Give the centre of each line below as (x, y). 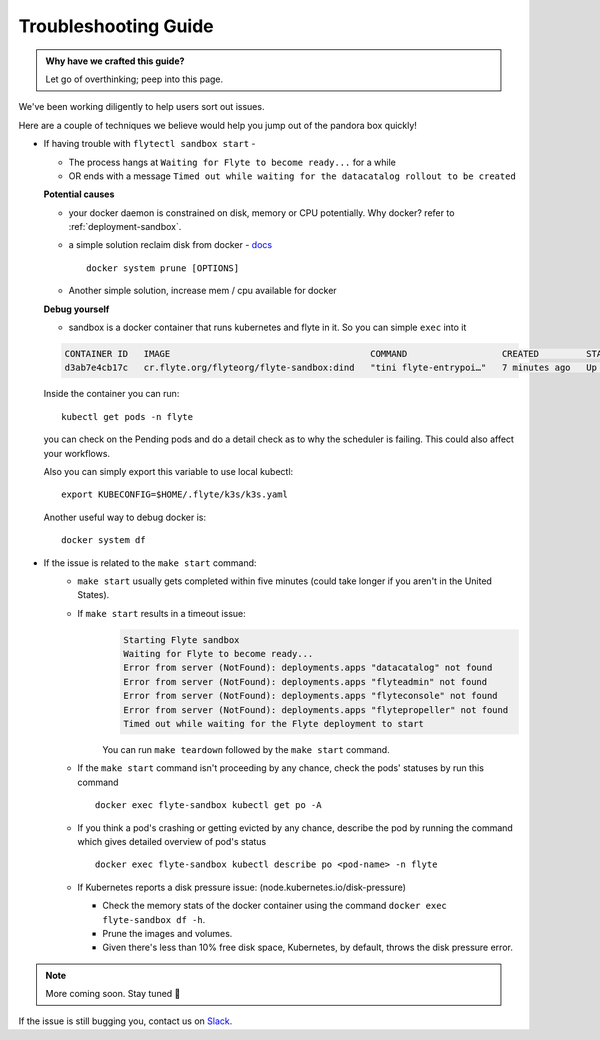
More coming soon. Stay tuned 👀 (113, 994)
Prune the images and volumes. (167, 933)
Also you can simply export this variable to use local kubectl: (168, 471)
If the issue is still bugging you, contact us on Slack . (125, 1021)
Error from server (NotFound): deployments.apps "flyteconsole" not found (311, 696)
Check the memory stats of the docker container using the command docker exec (274, 906)
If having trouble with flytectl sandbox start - (149, 144)
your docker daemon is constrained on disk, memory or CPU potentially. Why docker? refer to (261, 212)
